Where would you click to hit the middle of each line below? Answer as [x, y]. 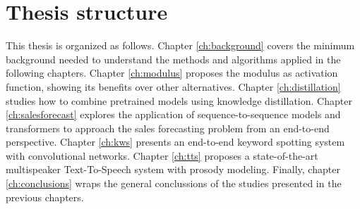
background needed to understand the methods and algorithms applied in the [173, 59]
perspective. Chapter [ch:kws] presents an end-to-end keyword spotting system [175, 142]
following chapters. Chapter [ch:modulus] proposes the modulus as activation [172, 73]
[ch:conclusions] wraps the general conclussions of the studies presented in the [174, 183]
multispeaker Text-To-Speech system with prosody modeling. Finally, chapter [173, 169]
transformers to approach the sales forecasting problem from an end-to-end [168, 128]
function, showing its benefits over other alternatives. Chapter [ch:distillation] [173, 86]
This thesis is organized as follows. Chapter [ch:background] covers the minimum [180, 45]
